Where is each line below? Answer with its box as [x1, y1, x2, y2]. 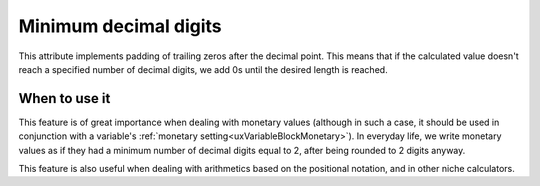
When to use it [18, 90, 111, 107]
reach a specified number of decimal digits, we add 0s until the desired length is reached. [18, 63, 389, 75]
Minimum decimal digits [18, 15, 222, 37]
